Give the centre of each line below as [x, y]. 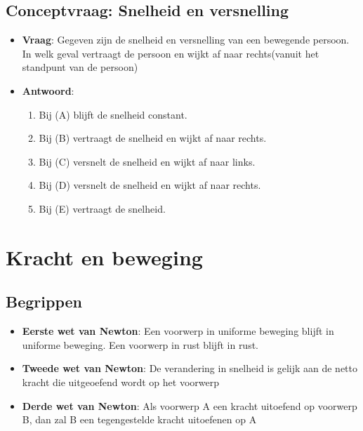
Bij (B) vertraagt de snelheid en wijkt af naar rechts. [153, 138]
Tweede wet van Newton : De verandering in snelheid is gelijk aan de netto [190, 368]
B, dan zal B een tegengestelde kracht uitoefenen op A [139, 419]
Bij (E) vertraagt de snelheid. [102, 208]
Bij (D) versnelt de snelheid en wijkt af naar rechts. [150, 185]
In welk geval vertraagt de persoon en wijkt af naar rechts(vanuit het [171, 53]
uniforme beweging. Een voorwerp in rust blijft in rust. [140, 344]
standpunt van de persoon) [80, 67]
